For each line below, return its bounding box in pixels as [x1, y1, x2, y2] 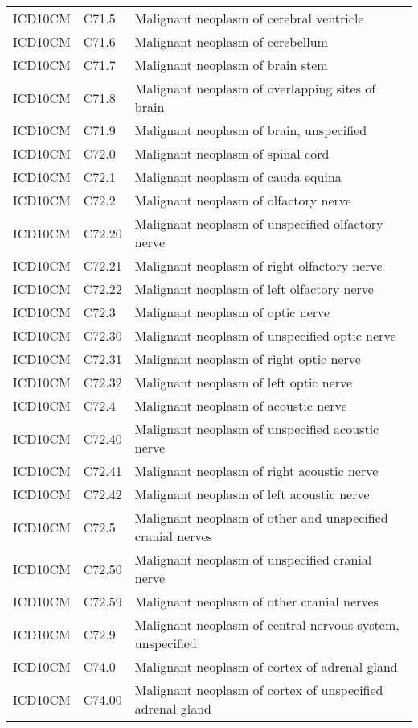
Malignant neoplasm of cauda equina [134, 168, 342, 186]
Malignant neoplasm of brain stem [134, 56, 328, 74]
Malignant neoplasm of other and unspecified [134, 508, 388, 527]
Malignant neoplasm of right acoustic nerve [134, 461, 379, 480]
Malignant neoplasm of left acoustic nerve [134, 485, 370, 503]
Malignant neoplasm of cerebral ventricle [134, 9, 364, 27]
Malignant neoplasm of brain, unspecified [134, 121, 367, 139]
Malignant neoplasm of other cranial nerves [134, 592, 379, 610]
